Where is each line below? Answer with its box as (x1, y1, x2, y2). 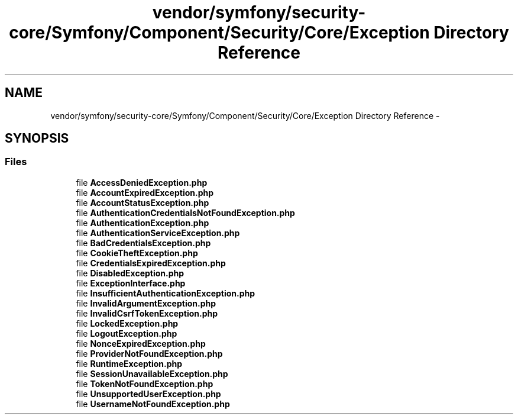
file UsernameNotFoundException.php (76, 398, 230, 409)
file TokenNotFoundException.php (76, 378, 213, 389)
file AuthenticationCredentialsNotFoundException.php (76, 207, 295, 218)
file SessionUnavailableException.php (76, 368, 228, 379)
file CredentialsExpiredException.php (76, 257, 226, 268)
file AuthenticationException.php (76, 217, 209, 228)
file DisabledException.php (76, 267, 184, 278)
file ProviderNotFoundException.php (76, 348, 223, 359)
